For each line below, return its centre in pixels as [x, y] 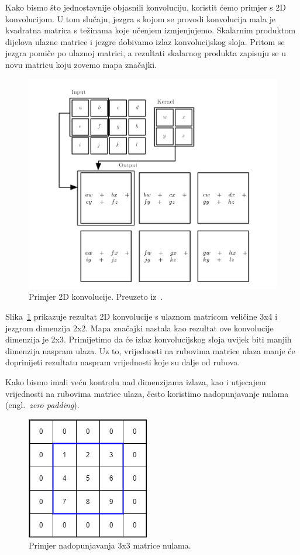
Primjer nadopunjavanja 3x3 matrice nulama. [110, 545]
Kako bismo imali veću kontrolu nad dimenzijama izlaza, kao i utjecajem [136, 381]
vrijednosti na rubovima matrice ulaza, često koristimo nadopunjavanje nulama [147, 393]
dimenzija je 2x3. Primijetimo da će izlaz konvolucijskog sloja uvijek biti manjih [149, 339]
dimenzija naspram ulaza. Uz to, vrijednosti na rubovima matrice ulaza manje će [150, 350]
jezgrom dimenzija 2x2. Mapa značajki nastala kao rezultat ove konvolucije [139, 328]
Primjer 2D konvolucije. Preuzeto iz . [96, 297]
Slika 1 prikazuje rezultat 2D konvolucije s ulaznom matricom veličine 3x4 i [142, 316]
